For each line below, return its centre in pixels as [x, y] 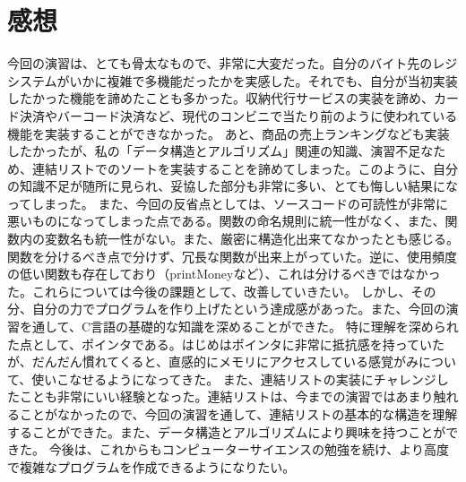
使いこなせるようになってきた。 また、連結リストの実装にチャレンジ [234, 379]
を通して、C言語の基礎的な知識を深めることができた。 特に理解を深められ [239, 327]
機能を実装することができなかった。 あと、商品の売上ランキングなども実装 [229, 133]
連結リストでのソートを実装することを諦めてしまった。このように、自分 [245, 168]
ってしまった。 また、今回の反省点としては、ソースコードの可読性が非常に [228, 203]
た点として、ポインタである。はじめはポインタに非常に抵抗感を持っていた [226, 344]
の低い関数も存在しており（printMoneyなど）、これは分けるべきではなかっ [224, 274]
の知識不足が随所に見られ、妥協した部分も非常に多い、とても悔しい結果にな [233, 186]
